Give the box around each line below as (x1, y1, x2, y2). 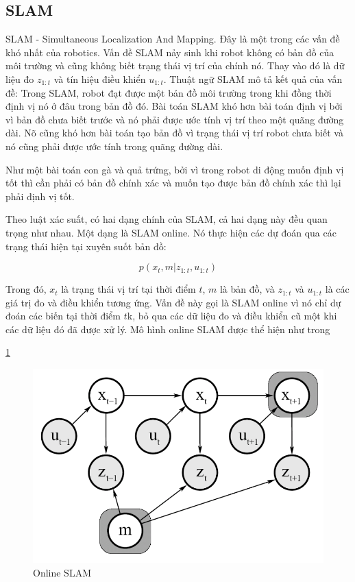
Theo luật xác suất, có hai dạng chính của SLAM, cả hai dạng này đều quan (5, 212, 328, 226)
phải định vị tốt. (5, 189, 75, 203)
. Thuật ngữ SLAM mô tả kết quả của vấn (163, 71, 343, 86)
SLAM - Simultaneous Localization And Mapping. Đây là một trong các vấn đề (5, 32, 340, 46)
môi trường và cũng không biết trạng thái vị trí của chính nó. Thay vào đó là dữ (5, 58, 345, 73)
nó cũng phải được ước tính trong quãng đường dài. (5, 138, 223, 153)
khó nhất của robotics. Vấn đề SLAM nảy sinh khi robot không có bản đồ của (5, 45, 334, 59)
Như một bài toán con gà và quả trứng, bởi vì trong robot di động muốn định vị (5, 162, 344, 176)
